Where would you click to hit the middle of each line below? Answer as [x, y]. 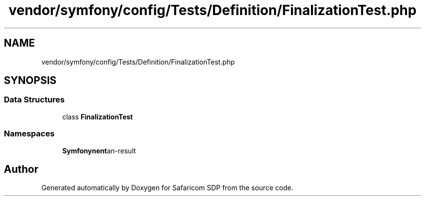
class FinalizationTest [98, 117]
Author [21, 169]
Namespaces [29, 134]
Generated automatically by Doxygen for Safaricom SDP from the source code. [167, 188]
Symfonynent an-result [99, 150]
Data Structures [34, 100]
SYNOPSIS [30, 81]
